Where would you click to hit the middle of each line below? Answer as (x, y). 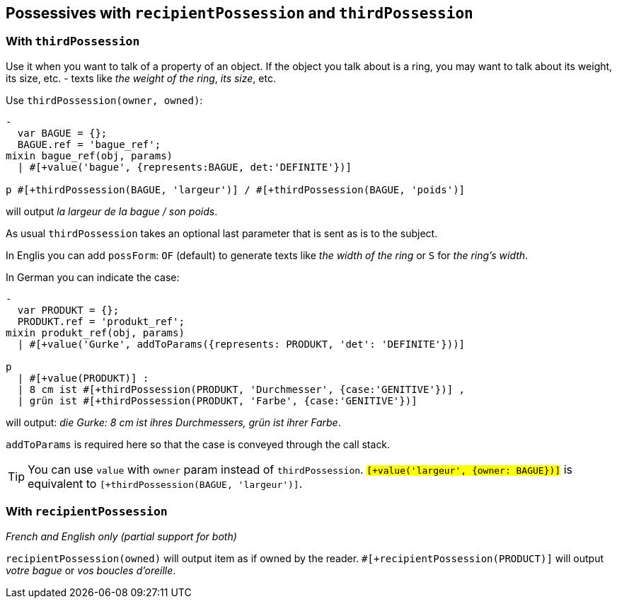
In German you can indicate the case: (93, 277)
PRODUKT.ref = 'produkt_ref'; (101, 321)
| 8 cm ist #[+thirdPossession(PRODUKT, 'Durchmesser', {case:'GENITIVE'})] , (241, 389)
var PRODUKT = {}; (68, 310)
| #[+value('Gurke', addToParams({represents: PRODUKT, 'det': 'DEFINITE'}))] (241, 344)
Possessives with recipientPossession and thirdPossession (240, 13)
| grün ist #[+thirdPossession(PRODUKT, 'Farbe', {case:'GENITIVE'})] (217, 400)
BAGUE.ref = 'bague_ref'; (89, 144)
